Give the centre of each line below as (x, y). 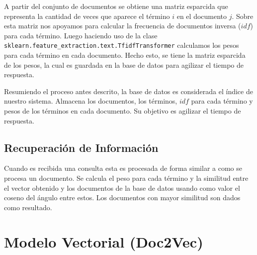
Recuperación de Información (81, 147)
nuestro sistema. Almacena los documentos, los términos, (91, 101)
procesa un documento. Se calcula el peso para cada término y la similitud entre (126, 178)
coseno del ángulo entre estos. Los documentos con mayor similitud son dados (122, 197)
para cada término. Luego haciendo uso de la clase (81, 35)
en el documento (202, 16)
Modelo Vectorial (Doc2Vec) (104, 241)
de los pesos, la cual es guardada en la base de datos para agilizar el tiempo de (124, 64)
